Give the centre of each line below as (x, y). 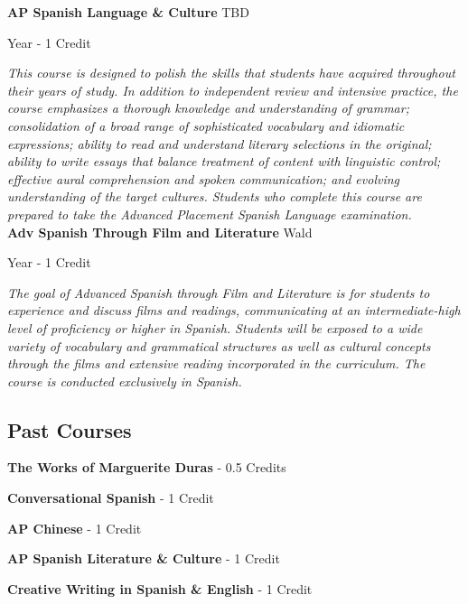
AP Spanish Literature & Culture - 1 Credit (144, 558)
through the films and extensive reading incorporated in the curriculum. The (216, 363)
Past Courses (70, 429)
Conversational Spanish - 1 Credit (111, 498)
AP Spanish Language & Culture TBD (128, 12)
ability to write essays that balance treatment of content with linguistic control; (224, 161)
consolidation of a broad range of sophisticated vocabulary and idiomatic (206, 125)
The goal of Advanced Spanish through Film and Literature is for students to (219, 292)
